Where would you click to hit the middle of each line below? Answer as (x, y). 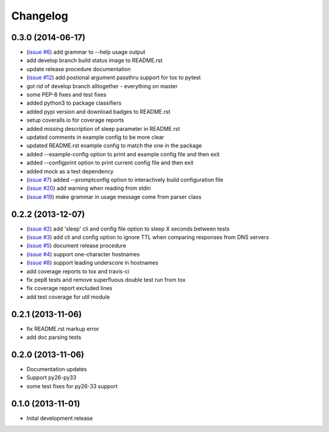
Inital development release (60, 418)
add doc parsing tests (54, 337)
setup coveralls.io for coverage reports (75, 120)
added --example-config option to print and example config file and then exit (123, 154)
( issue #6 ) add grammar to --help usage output (86, 52)
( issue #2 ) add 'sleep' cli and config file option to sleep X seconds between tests (128, 229)
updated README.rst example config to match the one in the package (114, 145)
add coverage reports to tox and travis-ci (78, 271)
